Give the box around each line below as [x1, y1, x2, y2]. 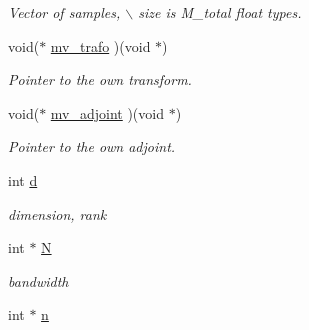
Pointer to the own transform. [8, 69, 192, 90]
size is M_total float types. [138, 2, 302, 22]
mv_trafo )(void [50, 35, 151, 56]
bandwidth [8, 270, 69, 291]
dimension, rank [8, 203, 107, 224]
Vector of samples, [8, 2, 121, 22]
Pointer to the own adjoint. [8, 136, 176, 157]
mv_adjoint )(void [50, 102, 164, 123]
